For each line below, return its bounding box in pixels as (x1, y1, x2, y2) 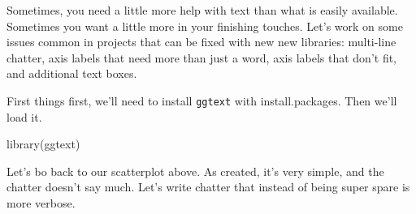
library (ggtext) (6, 135, 80, 152)
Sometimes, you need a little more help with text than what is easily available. (6, 2, 398, 18)
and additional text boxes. (6, 65, 137, 82)
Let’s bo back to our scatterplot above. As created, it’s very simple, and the (6, 162, 384, 179)
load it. (6, 108, 42, 125)
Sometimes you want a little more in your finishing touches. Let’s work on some (6, 17, 403, 34)
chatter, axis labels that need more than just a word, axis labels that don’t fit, (6, 49, 397, 66)
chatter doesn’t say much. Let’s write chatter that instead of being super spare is (6, 178, 410, 195)
